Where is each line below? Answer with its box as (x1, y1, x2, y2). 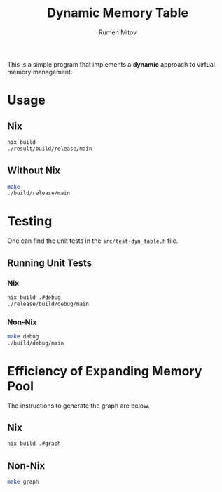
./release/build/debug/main (7, 300, 90, 307)
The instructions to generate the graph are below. (7, 401, 151, 410)
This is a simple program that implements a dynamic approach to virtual (7, 60, 216, 68)
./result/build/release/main (7, 145, 92, 152)
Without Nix (7, 165, 61, 177)
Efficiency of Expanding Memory (7, 363, 202, 379)
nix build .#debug (7, 293, 61, 301)
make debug (7, 333, 39, 340)
